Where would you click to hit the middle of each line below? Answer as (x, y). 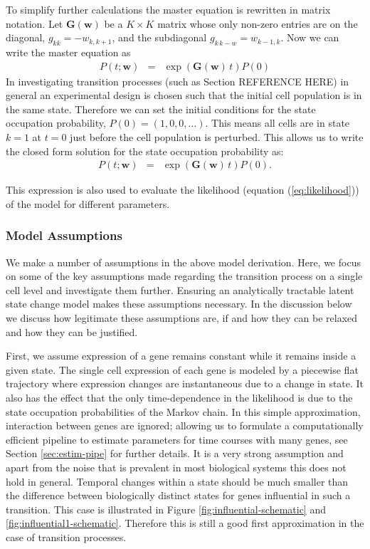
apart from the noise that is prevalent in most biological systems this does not (176, 467)
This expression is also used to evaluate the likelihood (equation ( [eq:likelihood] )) (183, 190)
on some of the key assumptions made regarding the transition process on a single (184, 276)
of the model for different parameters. (88, 203)
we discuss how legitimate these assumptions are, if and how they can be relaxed (182, 317)
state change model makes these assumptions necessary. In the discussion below (179, 304)
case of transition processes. (66, 537)
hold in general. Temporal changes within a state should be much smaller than (177, 481)
